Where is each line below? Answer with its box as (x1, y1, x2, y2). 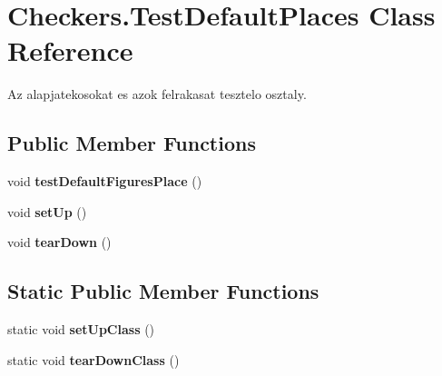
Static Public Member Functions (7, 277, 319, 305)
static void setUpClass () (7, 320, 155, 339)
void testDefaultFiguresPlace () (7, 172, 202, 191)
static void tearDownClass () (7, 350, 180, 369)
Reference (7, 32, 133, 69)
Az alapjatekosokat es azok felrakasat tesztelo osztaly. (7, 84, 307, 104)
